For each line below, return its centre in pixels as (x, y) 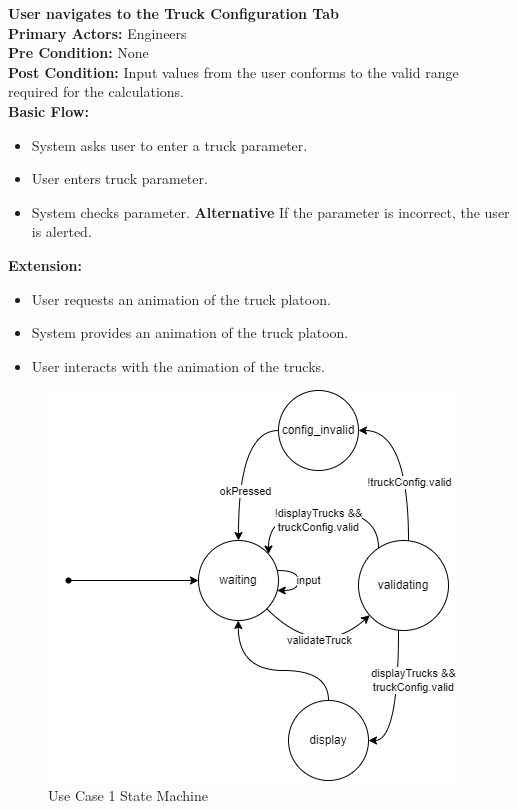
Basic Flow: (48, 110)
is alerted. (61, 231)
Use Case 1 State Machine (128, 794)
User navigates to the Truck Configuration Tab (174, 13)
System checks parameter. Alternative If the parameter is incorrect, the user (270, 211)
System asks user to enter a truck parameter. (169, 144)
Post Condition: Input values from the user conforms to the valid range (233, 71)
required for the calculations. (96, 91)
